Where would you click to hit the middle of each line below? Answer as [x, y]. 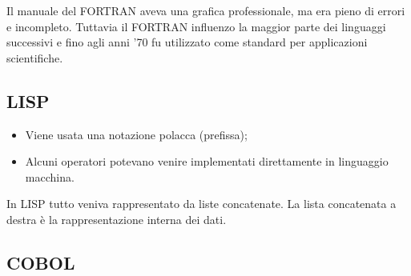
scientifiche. [35, 57]
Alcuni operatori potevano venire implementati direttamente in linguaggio [207, 161]
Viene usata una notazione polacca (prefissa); [136, 134]
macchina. [50, 176]
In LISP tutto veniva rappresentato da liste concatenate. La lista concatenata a [201, 204]
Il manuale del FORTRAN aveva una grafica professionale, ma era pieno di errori [206, 10]
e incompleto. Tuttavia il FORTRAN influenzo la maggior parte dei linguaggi [196, 26]
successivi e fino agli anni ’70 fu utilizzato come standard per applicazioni [187, 42]
